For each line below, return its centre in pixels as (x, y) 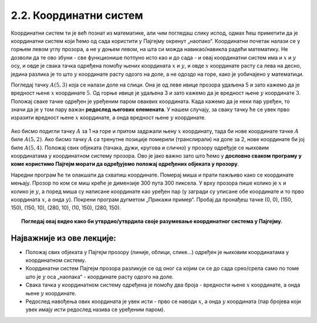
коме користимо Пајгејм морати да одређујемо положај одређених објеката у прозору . (125, 164)
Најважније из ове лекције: (64, 238)
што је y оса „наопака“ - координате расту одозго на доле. (100, 277)
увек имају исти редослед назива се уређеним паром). (95, 309)
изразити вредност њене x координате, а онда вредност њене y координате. (108, 118)
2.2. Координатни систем (77, 15)
